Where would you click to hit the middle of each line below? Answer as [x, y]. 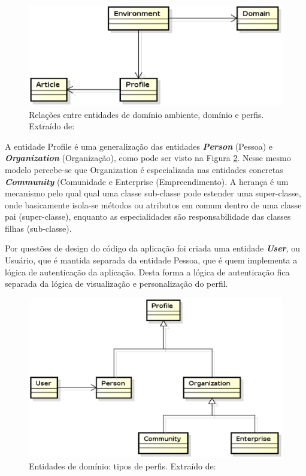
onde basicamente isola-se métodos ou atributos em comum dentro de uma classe [153, 204]
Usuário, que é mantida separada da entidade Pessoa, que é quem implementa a [151, 260]
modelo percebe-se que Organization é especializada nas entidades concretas [144, 169]
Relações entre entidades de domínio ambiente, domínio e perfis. [146, 114]
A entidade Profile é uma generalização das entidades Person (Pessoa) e [139, 146]
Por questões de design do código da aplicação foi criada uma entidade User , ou [152, 248]
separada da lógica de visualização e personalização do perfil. [116, 284]
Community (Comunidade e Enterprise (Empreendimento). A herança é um [147, 181]
